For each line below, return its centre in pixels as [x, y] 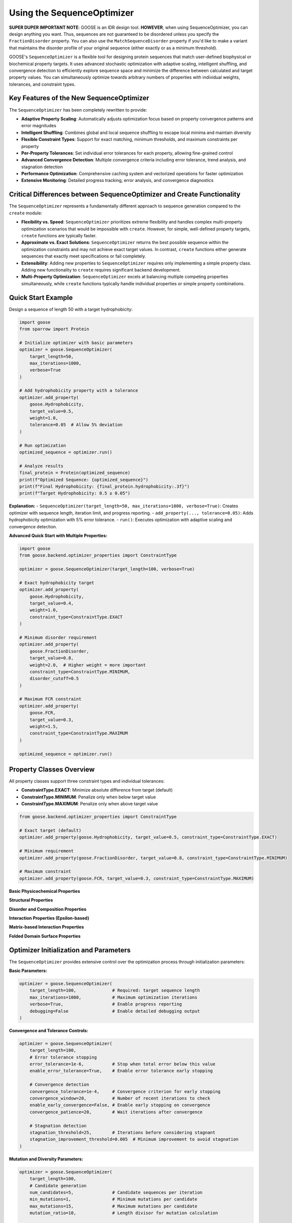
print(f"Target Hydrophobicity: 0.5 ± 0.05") [75, 493]
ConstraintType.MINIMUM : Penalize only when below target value [89, 797]
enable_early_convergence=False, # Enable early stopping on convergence [120, 1105]
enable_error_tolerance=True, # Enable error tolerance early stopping [121, 1071]
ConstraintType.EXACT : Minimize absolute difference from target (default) [97, 790]
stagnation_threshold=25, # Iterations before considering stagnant [123, 1132]
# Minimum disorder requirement [58, 637]
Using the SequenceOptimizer [71, 13]
